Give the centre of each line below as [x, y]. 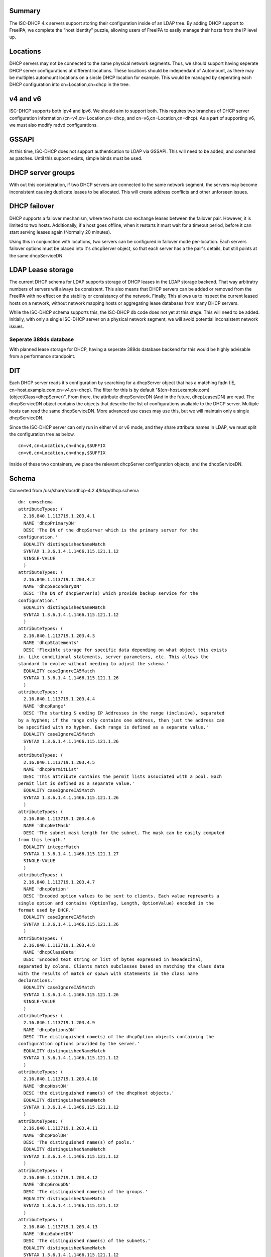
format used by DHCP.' [46, 910]
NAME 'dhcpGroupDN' [47, 1185]
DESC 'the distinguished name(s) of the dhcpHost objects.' [99, 1093]
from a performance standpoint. [42, 356]
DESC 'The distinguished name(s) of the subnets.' [87, 1241]
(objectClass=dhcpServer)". [38, 397]
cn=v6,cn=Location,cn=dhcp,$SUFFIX [62, 453]
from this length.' [42, 840]
